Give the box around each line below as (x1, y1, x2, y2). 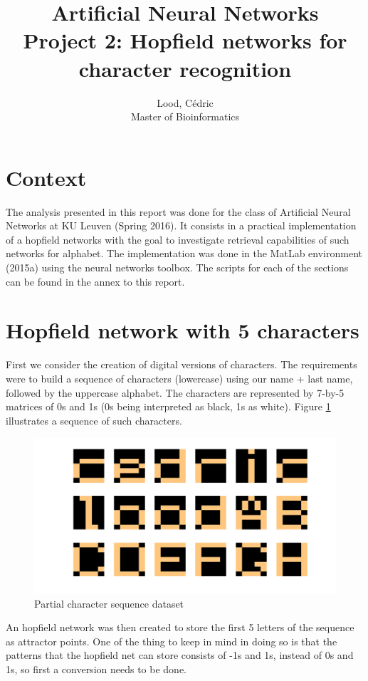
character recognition (78, 53, 292, 83)
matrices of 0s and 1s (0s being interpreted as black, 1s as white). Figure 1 (6, 399, 331, 414)
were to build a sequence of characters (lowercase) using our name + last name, (6, 370, 353, 385)
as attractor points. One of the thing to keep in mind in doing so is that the (6, 633, 337, 648)
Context (6, 162, 87, 192)
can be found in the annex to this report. (6, 274, 185, 288)
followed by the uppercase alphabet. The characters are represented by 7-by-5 (6, 385, 345, 400)
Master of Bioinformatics (130, 109, 240, 124)
